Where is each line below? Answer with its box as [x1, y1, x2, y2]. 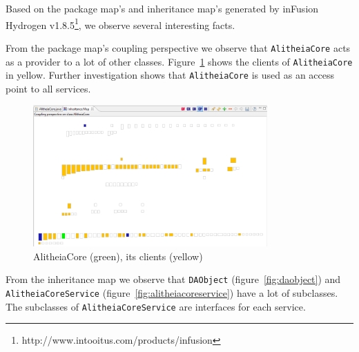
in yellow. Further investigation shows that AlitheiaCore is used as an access [6, 68, 335, 82]
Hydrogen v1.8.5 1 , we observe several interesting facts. [6, 15, 235, 32]
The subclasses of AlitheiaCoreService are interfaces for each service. [6, 299, 306, 313]
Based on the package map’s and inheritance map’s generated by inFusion [6, 1, 319, 15]
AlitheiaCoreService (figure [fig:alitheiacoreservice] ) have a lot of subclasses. [6, 286, 338, 300]
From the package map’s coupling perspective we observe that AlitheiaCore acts [6, 40, 351, 55]
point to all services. [6, 81, 91, 95]
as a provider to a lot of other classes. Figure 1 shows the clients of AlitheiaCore [6, 54, 353, 68]
